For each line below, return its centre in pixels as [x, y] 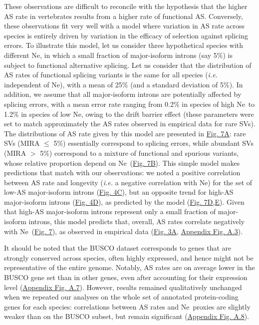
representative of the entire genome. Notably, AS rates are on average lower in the [129, 267]
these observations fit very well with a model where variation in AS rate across [125, 26]
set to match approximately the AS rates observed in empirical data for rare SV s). [130, 124]
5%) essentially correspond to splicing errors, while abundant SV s [153, 143]
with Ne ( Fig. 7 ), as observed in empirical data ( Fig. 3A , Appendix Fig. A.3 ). [124, 231]
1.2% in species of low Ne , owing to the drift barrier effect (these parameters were [129, 114]
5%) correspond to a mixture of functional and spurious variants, [139, 153]
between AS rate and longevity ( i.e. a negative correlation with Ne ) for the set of [128, 182]
